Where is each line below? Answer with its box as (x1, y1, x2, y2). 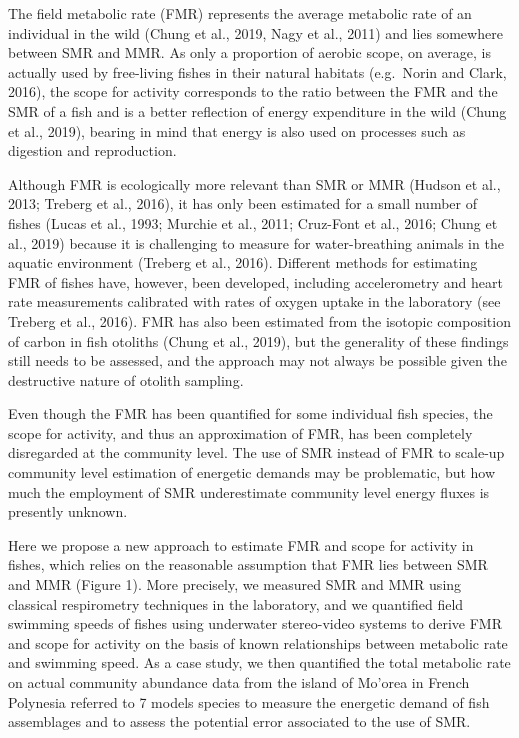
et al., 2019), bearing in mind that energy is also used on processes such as (8, 120, 466, 141)
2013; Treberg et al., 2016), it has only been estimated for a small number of (8, 193, 477, 214)
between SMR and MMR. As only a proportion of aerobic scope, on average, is (8, 42, 491, 63)
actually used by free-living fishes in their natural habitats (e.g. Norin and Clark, (8, 61, 507, 82)
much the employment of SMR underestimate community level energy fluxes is (8, 481, 490, 502)
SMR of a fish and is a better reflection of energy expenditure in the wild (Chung (8, 100, 507, 121)
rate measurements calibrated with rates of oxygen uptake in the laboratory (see (8, 291, 501, 312)
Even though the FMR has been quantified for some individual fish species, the (8, 403, 493, 424)
